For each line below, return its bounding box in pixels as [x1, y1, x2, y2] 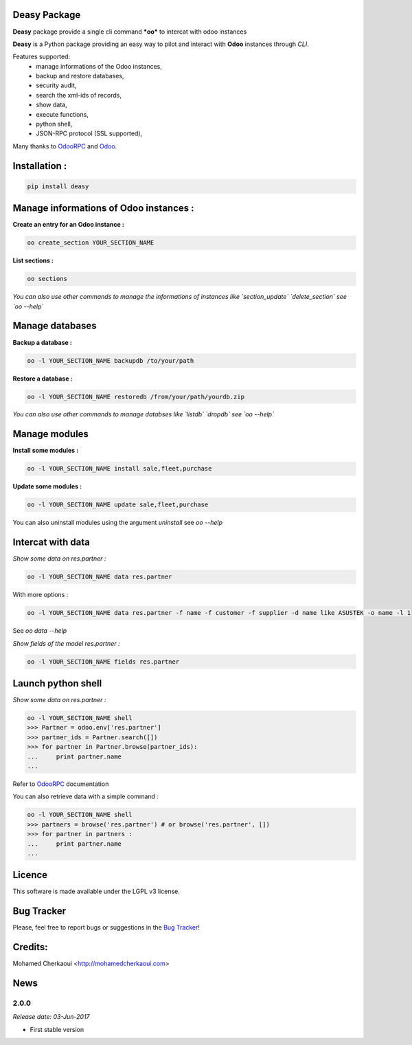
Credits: [12, 941, 48, 953]
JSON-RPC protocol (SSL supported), [36, 129, 143, 137]
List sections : [12, 256, 54, 265]
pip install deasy [27, 182, 89, 190]
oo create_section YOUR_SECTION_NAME [27, 239, 154, 247]
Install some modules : [12, 447, 79, 455]
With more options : [12, 591, 69, 599]
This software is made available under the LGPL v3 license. [12, 887, 180, 896]
